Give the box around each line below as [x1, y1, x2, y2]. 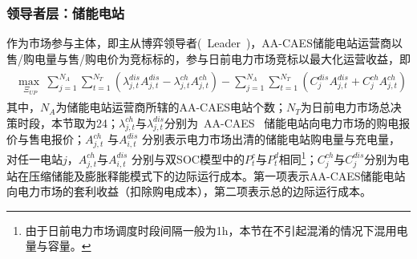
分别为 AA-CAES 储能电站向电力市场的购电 [164, 114, 399, 131]
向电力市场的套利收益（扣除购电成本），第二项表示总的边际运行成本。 [6, 183, 371, 200]
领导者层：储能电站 [6, 2, 125, 22]
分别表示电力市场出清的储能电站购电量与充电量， [141, 131, 400, 148]
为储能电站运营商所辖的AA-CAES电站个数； [55, 99, 286, 115]
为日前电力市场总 [300, 99, 391, 115]
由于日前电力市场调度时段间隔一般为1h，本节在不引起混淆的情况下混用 [25, 221, 397, 238]
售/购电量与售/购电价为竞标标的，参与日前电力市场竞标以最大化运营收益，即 [6, 50, 411, 67]
